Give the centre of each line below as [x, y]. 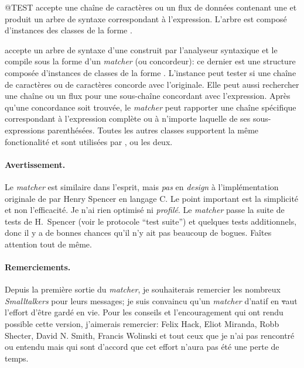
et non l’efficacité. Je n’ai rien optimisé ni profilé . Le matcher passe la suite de [145, 210]
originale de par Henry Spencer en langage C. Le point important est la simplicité [152, 198]
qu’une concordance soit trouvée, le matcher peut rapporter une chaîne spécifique [151, 107]
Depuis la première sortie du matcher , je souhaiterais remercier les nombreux [143, 289]
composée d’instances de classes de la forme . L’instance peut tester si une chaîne [151, 72]
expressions [25, 130]
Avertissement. [35, 164]
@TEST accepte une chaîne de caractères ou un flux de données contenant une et [151, 7]
